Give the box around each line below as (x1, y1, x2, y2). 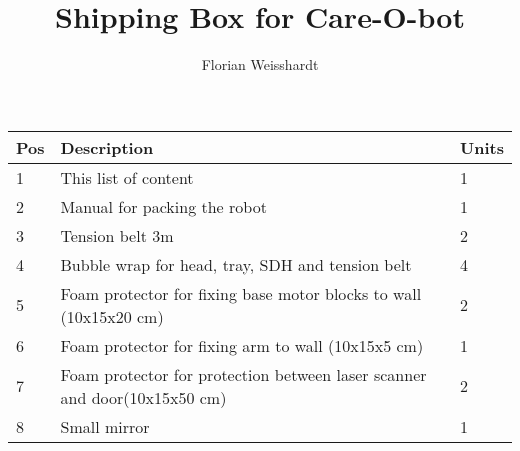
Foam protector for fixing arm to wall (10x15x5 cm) (60, 333, 424, 357)
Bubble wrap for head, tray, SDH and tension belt (60, 252, 412, 276)
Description (60, 135, 154, 159)
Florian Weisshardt (201, 54, 319, 75)
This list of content (60, 165, 194, 189)
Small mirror (60, 414, 150, 438)
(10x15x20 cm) (60, 304, 164, 328)
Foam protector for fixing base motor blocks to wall (60, 281, 422, 305)
